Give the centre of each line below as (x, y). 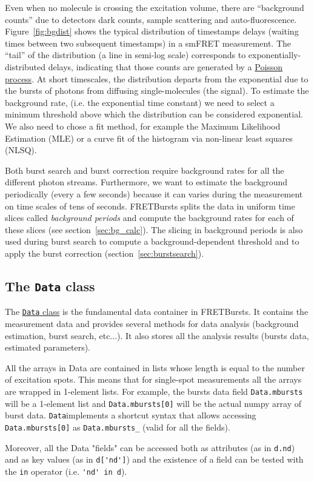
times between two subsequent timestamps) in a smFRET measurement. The (148, 43)
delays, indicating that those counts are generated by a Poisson (165, 66)
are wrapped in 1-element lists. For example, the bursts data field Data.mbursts (154, 391)
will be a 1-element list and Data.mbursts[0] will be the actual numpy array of (153, 403)
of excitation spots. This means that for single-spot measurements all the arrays (153, 379)
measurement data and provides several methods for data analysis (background (152, 323)
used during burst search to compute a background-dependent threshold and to (152, 241)
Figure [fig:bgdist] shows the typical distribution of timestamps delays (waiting (152, 31)
